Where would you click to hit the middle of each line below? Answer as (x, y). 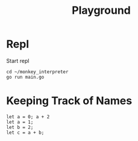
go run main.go (25, 77)
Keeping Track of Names (69, 101)
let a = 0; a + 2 (28, 117)
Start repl (18, 61)
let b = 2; (20, 127)
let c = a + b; (25, 133)
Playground (101, 10)
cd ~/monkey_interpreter (37, 72)
